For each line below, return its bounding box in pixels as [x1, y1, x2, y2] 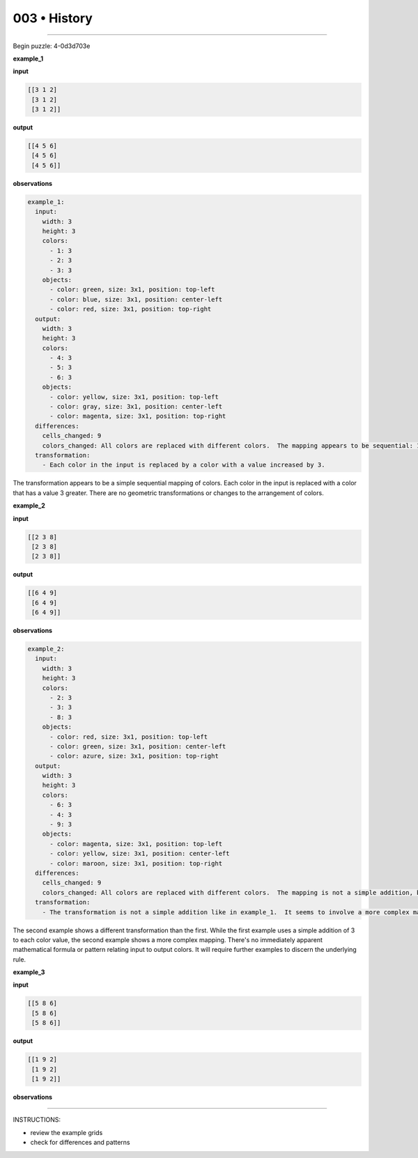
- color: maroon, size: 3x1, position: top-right [49, 859, 223, 867]
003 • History [13, 10, 93, 26]
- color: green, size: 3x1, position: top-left [49, 285, 215, 294]
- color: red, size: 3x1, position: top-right [49, 305, 212, 313]
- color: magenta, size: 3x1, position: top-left [49, 840, 223, 847]
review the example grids [30, 1128, 103, 1136]
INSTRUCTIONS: [13, 1116, 61, 1124]
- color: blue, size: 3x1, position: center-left [49, 295, 223, 303]
